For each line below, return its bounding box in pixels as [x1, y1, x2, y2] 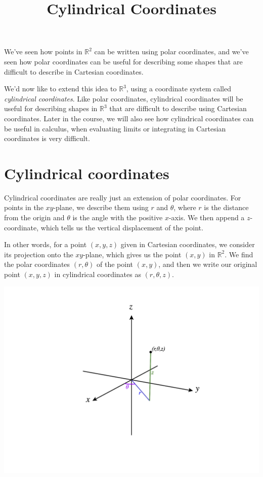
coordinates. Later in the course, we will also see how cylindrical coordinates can [4, 113, 254, 123]
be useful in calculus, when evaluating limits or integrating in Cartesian [4, 123, 226, 133]
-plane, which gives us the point [83, 249, 182, 259]
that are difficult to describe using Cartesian [109, 103, 247, 114]
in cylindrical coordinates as [54, 269, 141, 279]
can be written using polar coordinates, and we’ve [94, 46, 249, 57]
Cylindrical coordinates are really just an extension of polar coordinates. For [4, 192, 241, 202]
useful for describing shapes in [4, 103, 98, 114]
